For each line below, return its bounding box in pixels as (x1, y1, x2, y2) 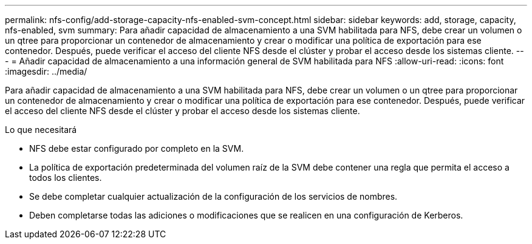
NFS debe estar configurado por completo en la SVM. (29, 143, 244, 154)
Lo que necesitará (5, 124, 77, 135)
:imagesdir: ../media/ (5, 66, 87, 76)
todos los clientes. (29, 172, 102, 183)
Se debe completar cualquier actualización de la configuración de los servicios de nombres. (29, 191, 398, 202)
